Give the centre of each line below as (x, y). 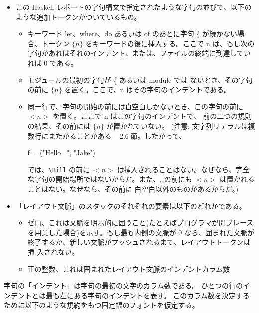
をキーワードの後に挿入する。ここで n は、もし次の (170, 43)
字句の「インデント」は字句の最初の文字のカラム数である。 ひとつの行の (124, 285)
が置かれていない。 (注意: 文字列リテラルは (177, 126)
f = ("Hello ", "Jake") (62, 153)
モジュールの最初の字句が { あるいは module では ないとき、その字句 (140, 80)
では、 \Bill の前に (59, 169)
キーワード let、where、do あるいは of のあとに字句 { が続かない (132, 34)
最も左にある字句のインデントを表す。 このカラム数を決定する (147, 295)
